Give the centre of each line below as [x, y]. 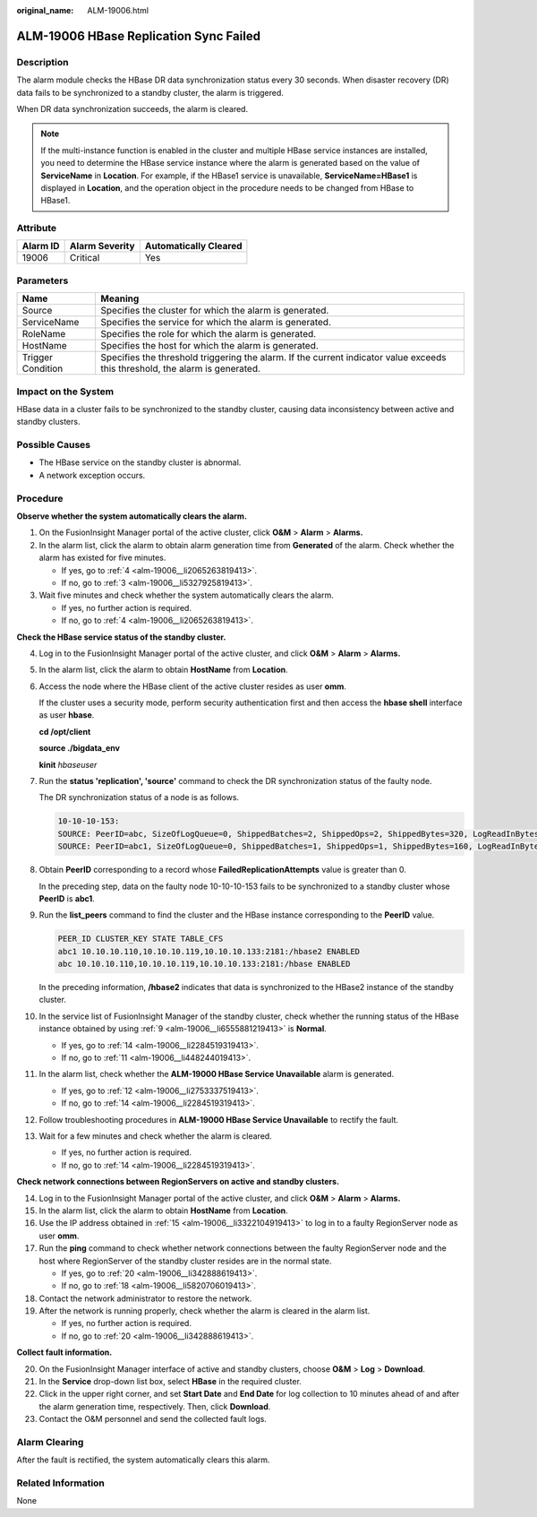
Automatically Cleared [193, 246]
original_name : [45, 10]
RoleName [44, 334]
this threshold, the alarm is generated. [181, 369]
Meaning [120, 298]
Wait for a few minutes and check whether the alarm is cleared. [155, 1136]
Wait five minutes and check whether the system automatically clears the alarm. [187, 595]
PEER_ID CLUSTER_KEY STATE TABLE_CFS [141, 939]
